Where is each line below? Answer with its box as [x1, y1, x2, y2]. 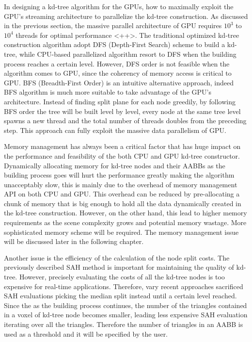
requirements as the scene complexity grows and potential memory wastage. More [4, 217, 247, 228]
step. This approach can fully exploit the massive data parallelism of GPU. [4, 125, 226, 135]
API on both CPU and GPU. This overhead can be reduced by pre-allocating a [4, 189, 240, 199]
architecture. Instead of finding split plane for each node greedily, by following [4, 96, 236, 106]
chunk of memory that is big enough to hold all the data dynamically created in [4, 198, 241, 208]
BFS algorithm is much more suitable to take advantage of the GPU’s [4, 87, 211, 97]
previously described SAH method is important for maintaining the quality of [4, 262, 234, 272]
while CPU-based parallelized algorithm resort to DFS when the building [19, 49, 236, 59]
